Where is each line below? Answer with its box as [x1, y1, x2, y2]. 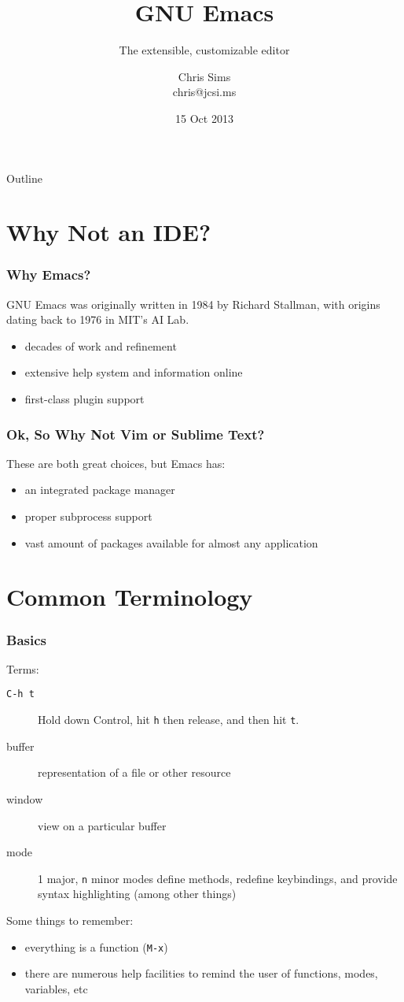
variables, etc [24, 980, 88, 996]
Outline [6, 169, 42, 186]
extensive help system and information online [24, 364, 243, 380]
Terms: [6, 660, 39, 677]
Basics [6, 629, 46, 649]
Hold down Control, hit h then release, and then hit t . [38, 711, 299, 728]
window [6, 790, 43, 807]
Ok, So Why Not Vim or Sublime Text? [6, 424, 265, 443]
